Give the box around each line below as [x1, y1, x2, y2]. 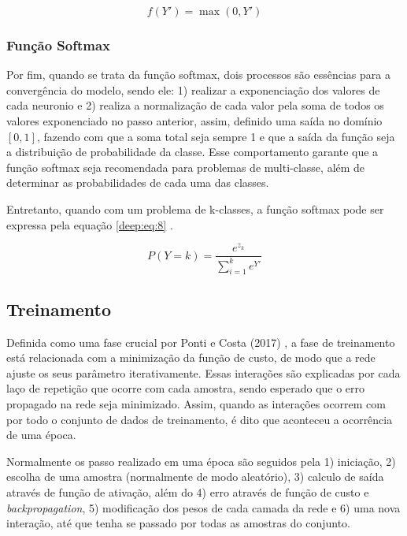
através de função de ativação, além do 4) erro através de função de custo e [6, 483, 369, 500]
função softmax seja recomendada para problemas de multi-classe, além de [6, 158, 365, 175]
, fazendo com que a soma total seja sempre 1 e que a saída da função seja [36, 128, 395, 144]
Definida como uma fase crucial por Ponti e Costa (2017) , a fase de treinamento [6, 333, 395, 350]
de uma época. [6, 426, 76, 443]
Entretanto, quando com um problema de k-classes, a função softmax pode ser [6, 200, 384, 217]
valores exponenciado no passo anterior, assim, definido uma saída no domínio [6, 113, 383, 128]
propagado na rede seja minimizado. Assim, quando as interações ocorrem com [6, 396, 386, 412]
